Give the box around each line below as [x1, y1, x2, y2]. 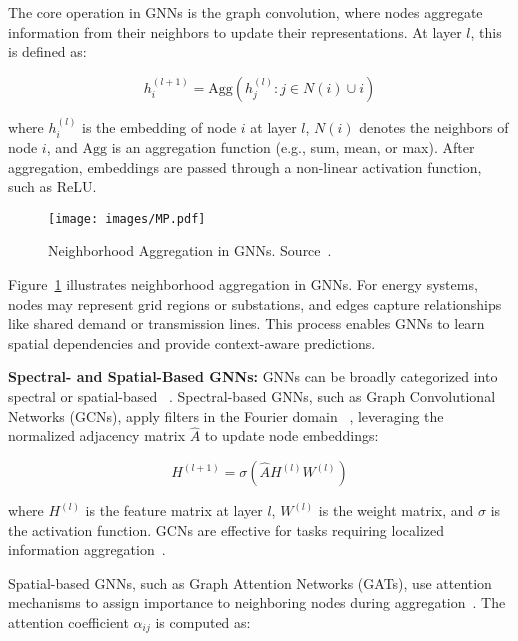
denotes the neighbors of [359, 116, 509, 137]
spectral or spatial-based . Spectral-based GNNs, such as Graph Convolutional [8, 386, 496, 407]
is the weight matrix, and [318, 500, 474, 521]
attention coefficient [8, 611, 129, 632]
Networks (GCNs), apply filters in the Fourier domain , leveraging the [8, 405, 444, 426]
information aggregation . [8, 539, 166, 560]
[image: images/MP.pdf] [48, 211, 206, 226]
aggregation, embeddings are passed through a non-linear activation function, [8, 156, 482, 177]
